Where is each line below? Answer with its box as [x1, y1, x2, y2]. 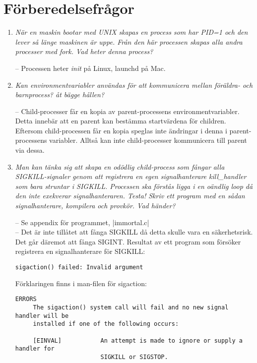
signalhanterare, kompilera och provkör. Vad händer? [15, 200, 176, 211]
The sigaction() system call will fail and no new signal [33, 303, 229, 311]
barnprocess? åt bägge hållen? [15, 89, 105, 100]
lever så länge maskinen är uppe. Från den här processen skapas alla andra [15, 36, 243, 47]
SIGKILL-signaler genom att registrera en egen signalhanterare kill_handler [15, 171, 247, 181]
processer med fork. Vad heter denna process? [15, 46, 153, 57]
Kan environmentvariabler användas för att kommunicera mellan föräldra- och [15, 79, 253, 90]
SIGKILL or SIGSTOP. [100, 353, 168, 361]
